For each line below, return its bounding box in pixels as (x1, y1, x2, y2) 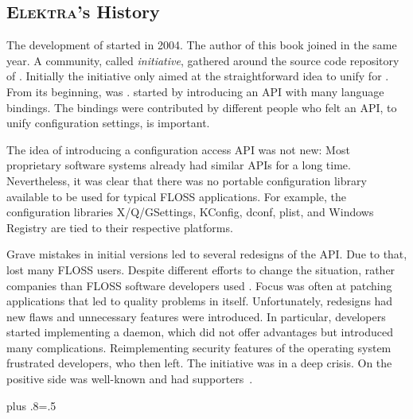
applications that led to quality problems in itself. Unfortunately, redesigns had (6, 293, 393, 309)
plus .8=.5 (6, 397, 56, 413)
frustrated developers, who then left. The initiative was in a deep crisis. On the (6, 355, 392, 371)
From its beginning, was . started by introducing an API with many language (6, 83, 384, 99)
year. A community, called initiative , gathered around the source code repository (6, 52, 399, 68)
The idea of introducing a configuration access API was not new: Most (6, 141, 350, 157)
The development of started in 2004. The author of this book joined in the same (6, 37, 397, 53)
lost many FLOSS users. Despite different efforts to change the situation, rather (6, 261, 395, 277)
